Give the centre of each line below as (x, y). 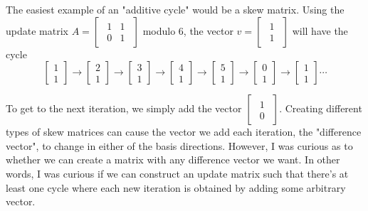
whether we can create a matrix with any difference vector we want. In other (173, 159)
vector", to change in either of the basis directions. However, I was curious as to (179, 145)
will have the (320, 30)
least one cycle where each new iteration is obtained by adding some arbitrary (176, 187)
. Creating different (321, 108)
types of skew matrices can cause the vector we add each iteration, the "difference (184, 132)
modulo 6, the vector (188, 30)
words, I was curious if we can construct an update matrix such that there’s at (177, 173)
